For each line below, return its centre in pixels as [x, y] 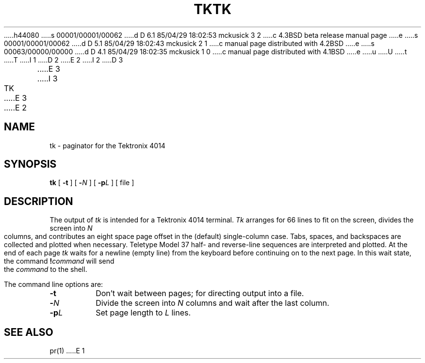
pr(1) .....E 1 [67, 351]
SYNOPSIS [30, 164]
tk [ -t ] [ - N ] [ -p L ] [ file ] [92, 183]
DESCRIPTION [39, 201]
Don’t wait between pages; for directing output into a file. [200, 293]
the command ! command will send [59, 261]
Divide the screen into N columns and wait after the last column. [212, 303]
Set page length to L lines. [143, 313]
